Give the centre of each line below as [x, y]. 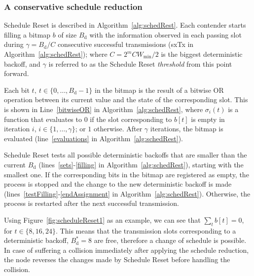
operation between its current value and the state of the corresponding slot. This [126, 99]
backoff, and [22, 63]
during [14, 44]
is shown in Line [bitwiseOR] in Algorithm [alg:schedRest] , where [104, 109]
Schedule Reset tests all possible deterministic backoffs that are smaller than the [126, 155]
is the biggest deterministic [202, 54]
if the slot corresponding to [131, 119]
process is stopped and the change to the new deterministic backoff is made [118, 184]
